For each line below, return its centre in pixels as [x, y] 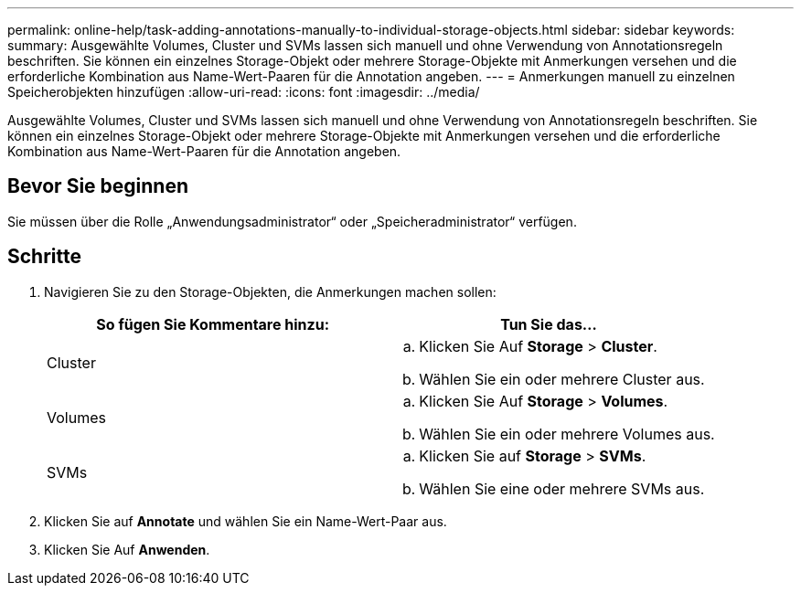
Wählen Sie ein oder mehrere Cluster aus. [562, 379]
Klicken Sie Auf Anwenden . [127, 549]
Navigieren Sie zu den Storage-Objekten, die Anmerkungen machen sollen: [270, 291]
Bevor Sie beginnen [98, 186]
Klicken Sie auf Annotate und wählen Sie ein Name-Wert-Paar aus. [246, 521]
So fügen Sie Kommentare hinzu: [213, 324]
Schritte [44, 257]
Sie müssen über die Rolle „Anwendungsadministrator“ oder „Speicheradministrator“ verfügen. [292, 221]
